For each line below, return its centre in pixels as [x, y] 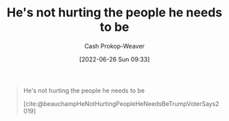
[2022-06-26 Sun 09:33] [114, 59]
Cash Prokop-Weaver [114, 46]
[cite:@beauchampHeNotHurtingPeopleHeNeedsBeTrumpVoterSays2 [121, 103]
